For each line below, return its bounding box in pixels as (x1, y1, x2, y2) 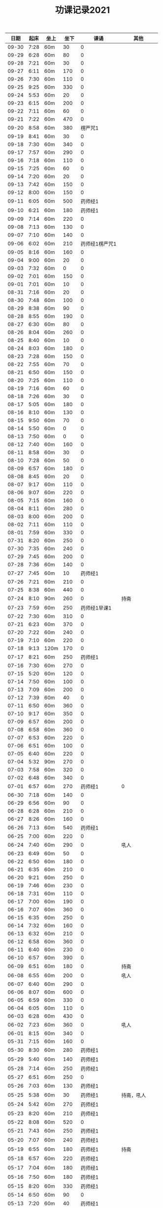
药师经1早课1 (80, 605, 112, 612)
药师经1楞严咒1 (80, 241, 117, 247)
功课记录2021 (54, 4, 110, 16)
